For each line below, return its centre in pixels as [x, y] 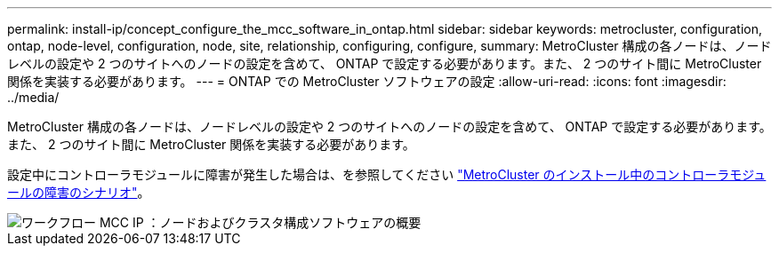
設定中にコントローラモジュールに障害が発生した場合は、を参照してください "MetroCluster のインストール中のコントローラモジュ [387, 174]
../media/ [33, 97]
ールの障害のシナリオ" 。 [79, 192]
